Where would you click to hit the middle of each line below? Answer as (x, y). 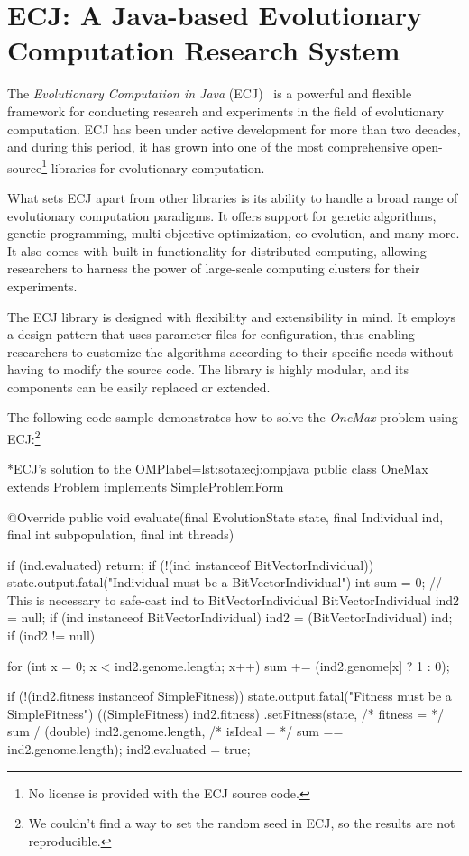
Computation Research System (204, 50)
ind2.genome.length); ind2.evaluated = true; (129, 749)
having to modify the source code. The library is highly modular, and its (208, 369)
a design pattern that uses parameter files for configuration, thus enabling (211, 334)
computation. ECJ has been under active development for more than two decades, (234, 129)
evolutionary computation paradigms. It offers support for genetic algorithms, (222, 215)
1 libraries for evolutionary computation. (153, 166)
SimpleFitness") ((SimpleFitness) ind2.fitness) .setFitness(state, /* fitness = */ (225, 713)
